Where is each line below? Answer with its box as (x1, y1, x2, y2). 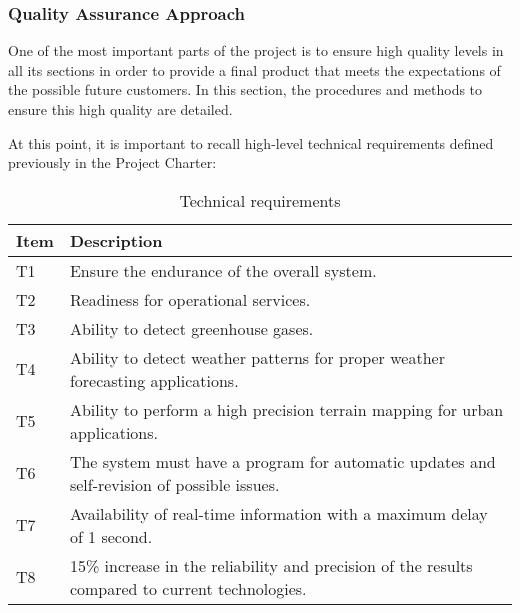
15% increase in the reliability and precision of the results (69, 553, 473, 577)
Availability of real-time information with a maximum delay (69, 501, 488, 525)
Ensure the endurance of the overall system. (69, 258, 377, 282)
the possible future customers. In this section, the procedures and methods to (8, 79, 483, 100)
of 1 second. (69, 524, 153, 548)
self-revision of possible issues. (69, 472, 280, 496)
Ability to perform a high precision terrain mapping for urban (69, 397, 504, 421)
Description (69, 228, 163, 252)
